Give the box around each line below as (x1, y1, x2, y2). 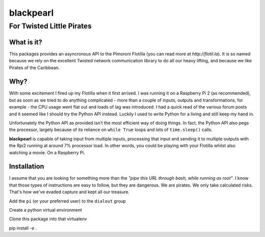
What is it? (9, 38, 43, 46)
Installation (9, 162, 44, 171)
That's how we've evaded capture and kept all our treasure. (9, 189, 130, 195)
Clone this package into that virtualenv (9, 216, 87, 222)
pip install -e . (9, 225, 37, 231)
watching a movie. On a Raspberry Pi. (9, 150, 85, 156)
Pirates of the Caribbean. (9, 64, 60, 71)
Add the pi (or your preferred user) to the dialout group (9, 198, 126, 204)
